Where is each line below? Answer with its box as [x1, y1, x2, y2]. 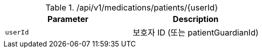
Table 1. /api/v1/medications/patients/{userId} [45, 2, 218, 12]
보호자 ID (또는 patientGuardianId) [133, 27, 259, 37]
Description [173, 14, 219, 24]
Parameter [47, 14, 88, 24]
